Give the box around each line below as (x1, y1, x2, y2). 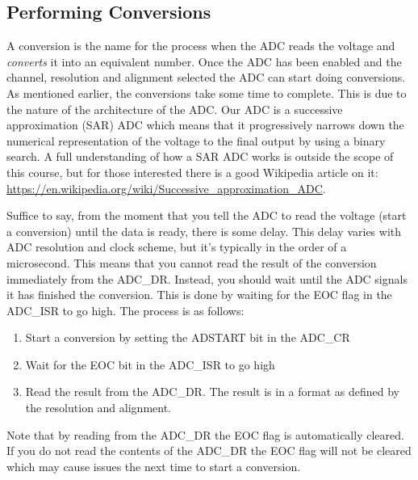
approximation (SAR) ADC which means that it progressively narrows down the (6, 116, 404, 133)
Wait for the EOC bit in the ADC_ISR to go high (25, 356, 275, 373)
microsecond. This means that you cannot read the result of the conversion (6, 254, 377, 271)
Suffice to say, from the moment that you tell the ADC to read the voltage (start (6, 207, 407, 224)
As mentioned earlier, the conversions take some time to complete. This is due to (6, 84, 407, 101)
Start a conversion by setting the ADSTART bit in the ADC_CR (25, 329, 350, 346)
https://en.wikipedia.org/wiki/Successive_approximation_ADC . (6, 179, 326, 196)
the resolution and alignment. (25, 399, 171, 416)
